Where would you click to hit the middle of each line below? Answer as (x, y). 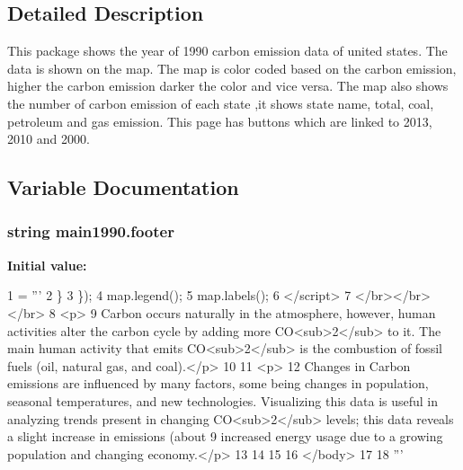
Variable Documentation (123, 187)
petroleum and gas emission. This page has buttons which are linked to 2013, (220, 121)
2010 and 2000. (49, 139)
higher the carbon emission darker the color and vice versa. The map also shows (228, 86)
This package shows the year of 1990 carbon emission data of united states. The (227, 51)
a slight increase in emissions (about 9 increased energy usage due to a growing (225, 436)
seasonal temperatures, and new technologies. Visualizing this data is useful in (223, 400)
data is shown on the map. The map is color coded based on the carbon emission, (232, 68)
